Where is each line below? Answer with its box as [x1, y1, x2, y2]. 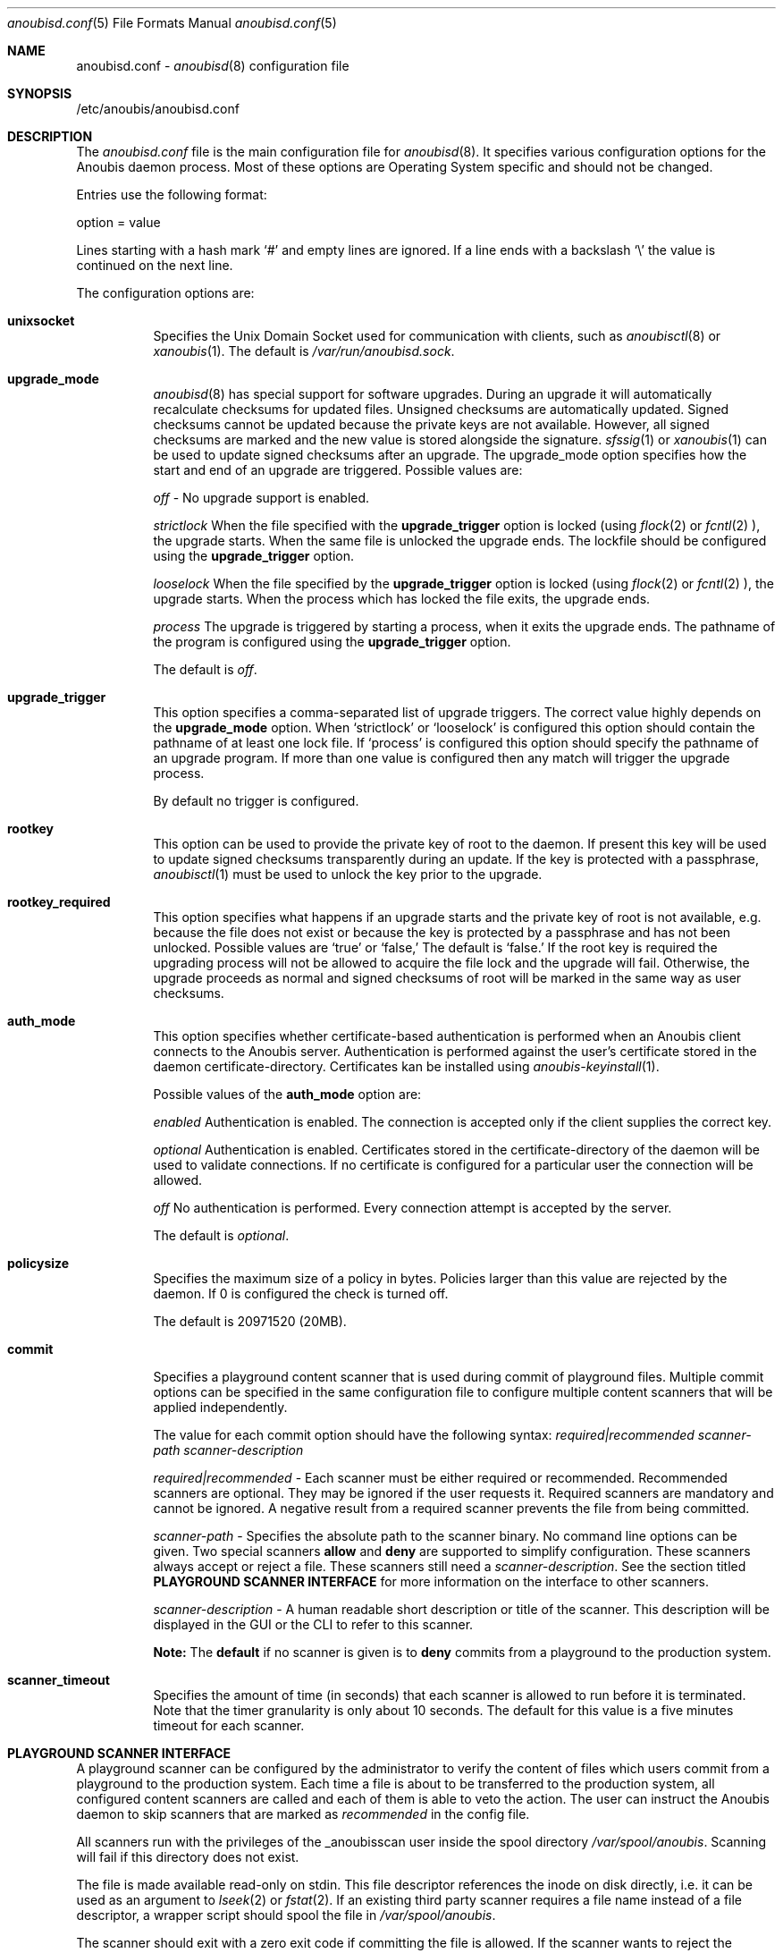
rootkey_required [7, 894, 111, 909]
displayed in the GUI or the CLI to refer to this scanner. [153, 1617, 474, 1632]
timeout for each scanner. [153, 1718, 305, 1733]
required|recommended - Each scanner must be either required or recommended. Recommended [153, 1470, 728, 1485]
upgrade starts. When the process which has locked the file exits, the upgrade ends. [153, 591, 651, 606]
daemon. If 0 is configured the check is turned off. [153, 1286, 449, 1301]
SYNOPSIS [7, 86, 72, 101]
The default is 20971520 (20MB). [153, 1314, 347, 1329]
